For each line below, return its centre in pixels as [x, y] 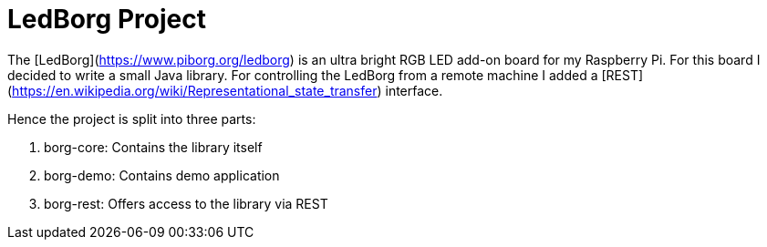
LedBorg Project [107, 19]
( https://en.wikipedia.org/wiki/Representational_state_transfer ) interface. [225, 90]
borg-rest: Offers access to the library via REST [186, 203]
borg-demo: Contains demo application [162, 175]
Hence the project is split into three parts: [132, 118]
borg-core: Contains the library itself [153, 147]
